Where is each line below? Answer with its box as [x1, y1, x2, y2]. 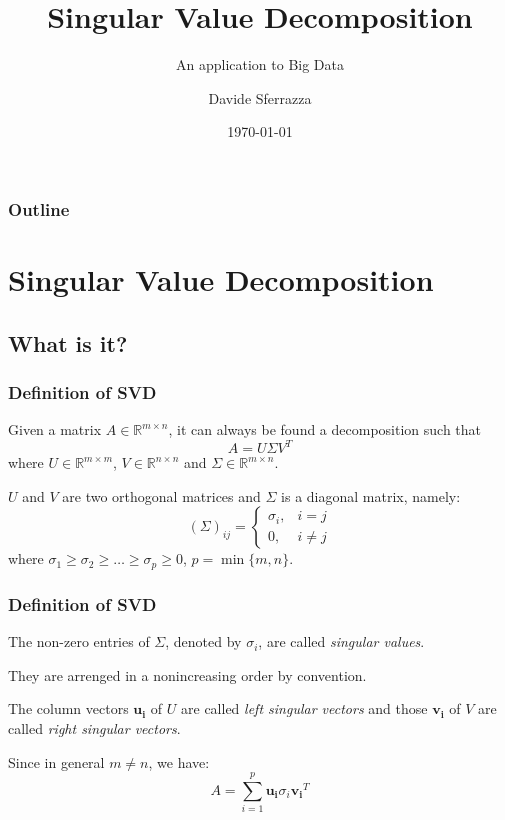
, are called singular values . [258, 631, 425, 652]
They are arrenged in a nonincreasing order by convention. [8, 664, 367, 685]
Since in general [8, 751, 105, 772]
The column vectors [8, 698, 129, 719]
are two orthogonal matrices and [62, 485, 261, 506]
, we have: [148, 751, 210, 772]
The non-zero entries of [8, 631, 150, 652]
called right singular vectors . [8, 717, 181, 738]
